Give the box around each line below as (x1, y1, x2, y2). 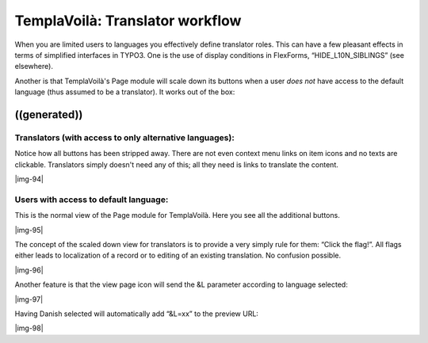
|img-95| (14, 225, 44, 234)
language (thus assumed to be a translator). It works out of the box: (14, 87, 235, 97)
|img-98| (14, 323, 44, 333)
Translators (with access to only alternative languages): (14, 131, 235, 143)
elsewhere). (14, 62, 53, 71)
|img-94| (14, 174, 44, 184)
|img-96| (14, 265, 44, 275)
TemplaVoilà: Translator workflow (14, 12, 242, 29)
